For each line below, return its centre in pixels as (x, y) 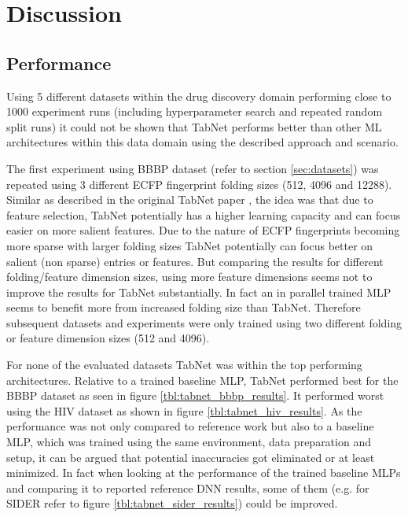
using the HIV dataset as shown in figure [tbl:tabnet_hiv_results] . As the (184, 410)
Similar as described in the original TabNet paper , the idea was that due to (190, 199)
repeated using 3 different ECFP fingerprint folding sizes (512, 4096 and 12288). (199, 184)
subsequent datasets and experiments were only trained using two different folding (204, 322)
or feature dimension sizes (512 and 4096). (108, 338)
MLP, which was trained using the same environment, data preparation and (189, 442)
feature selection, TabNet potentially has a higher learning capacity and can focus (204, 214)
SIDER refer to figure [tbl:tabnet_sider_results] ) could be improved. (172, 503)
